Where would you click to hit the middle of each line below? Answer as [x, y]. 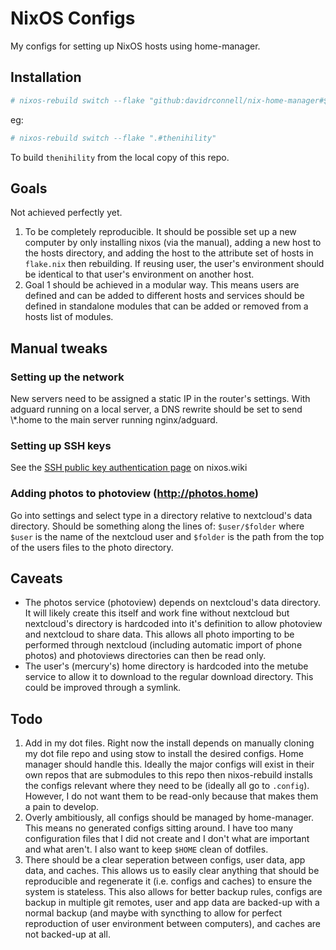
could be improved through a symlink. [103, 688]
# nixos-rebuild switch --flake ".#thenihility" [113, 138]
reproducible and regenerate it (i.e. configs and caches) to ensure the [168, 881]
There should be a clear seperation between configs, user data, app [165, 860]
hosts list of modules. [69, 317]
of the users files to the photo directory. [92, 547]
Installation [46, 77]
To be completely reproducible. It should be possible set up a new [160, 232]
